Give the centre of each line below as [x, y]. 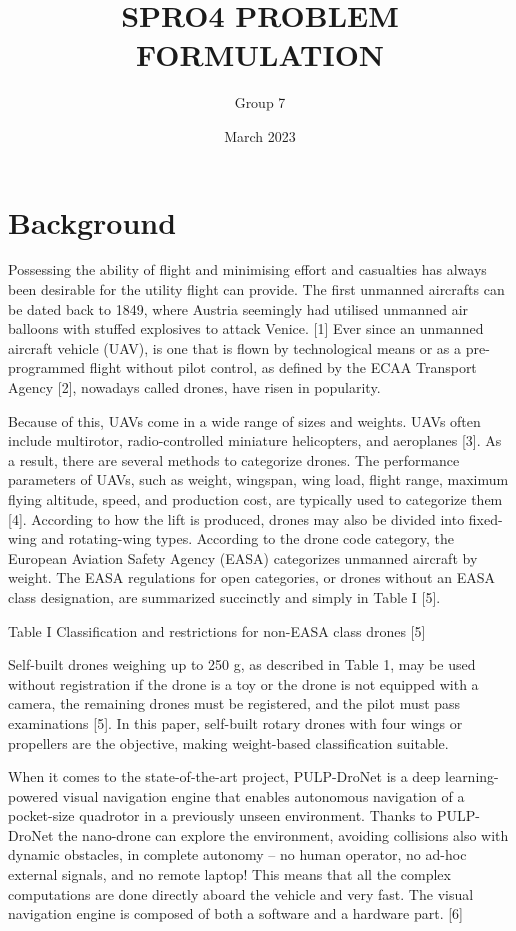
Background [92, 221]
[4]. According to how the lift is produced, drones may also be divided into [236, 518]
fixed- [485, 518]
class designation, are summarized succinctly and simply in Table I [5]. [224, 596]
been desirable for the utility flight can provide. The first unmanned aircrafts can [256, 289]
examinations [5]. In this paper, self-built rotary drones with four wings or [235, 722]
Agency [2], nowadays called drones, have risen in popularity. [194, 387]
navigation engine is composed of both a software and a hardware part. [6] [236, 913]
